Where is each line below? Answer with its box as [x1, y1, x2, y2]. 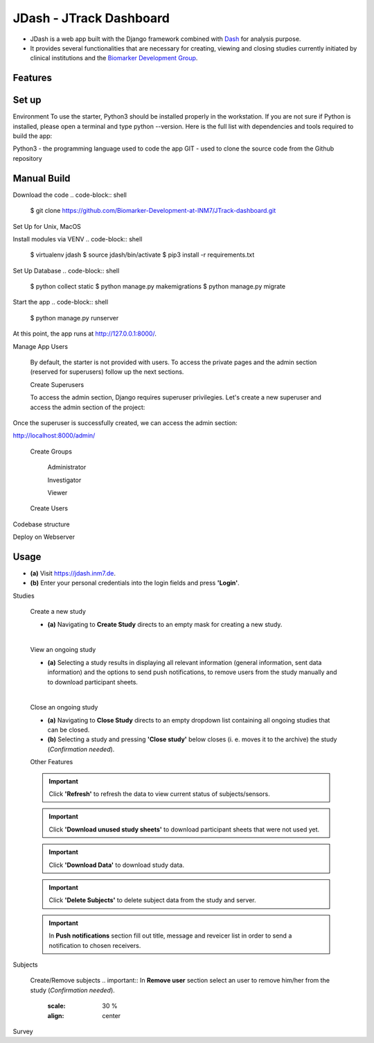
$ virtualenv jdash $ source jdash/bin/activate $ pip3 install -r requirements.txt [30, 250, 255, 259]
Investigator [47, 476, 82, 484]
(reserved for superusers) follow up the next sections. [30, 368, 184, 376]
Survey [12, 1027, 34, 1035]
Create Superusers [30, 380, 84, 388]
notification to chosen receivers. [48, 941, 141, 949]
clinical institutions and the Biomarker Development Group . [30, 54, 198, 62]
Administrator [47, 463, 87, 472]
